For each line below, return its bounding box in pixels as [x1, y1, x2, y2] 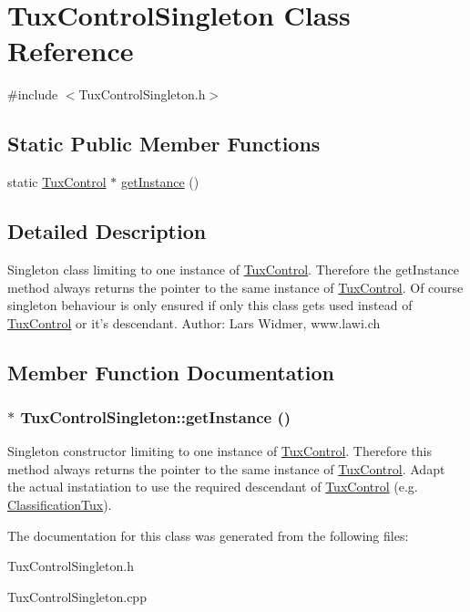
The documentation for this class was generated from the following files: [7, 525, 409, 545]
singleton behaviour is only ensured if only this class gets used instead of [7, 296, 413, 315]
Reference [7, 32, 134, 69]
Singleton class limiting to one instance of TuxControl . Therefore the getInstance [7, 259, 459, 278]
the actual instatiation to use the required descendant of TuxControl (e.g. [7, 477, 418, 496]
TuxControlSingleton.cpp [7, 586, 147, 606]
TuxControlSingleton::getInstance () [20, 405, 291, 428]
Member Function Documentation [7, 358, 335, 386]
